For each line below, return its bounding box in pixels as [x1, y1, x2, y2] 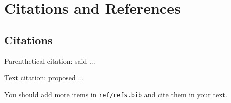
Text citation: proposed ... [4, 72, 84, 83]
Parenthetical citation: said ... [4, 55, 95, 66]
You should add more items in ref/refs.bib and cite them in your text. [4, 89, 227, 99]
